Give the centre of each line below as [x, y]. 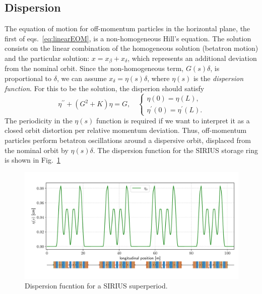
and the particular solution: [47, 58]
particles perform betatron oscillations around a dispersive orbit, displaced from [128, 140]
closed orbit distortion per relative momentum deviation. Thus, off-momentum [126, 130]
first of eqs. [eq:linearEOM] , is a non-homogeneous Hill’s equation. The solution [128, 38]
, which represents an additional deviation [192, 58]
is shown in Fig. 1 [32, 160]
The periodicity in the [39, 120]
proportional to [28, 78]
